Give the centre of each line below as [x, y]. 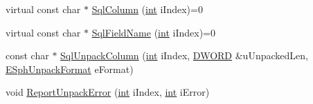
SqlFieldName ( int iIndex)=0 [153, 32]
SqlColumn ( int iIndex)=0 [147, 9]
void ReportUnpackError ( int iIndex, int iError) [108, 92]
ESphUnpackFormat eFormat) [70, 69]
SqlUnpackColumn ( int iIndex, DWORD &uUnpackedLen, [184, 55]
